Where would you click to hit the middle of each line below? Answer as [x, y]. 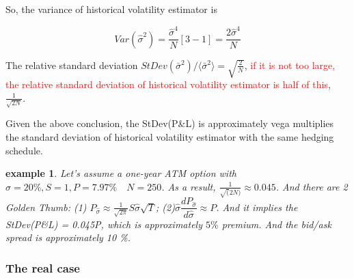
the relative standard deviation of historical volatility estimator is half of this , [168, 84]
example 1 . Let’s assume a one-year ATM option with [121, 173]
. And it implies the [257, 207]
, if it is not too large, [290, 65]
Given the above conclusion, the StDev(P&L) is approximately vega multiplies [170, 123]
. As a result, [189, 186]
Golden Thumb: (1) [46, 207]
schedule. [24, 150]
